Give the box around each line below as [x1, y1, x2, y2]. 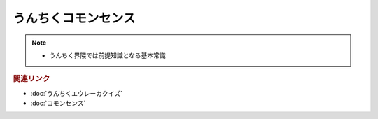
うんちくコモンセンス [13, 10, 136, 26]
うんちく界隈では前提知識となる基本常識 [49, 51, 166, 59]
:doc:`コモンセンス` [30, 99, 86, 107]
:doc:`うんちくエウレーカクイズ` [30, 89, 122, 97]
